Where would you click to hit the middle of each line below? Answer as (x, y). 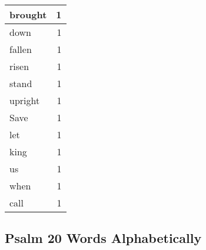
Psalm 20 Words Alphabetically (103, 238)
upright (25, 100)
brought (28, 14)
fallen (21, 49)
